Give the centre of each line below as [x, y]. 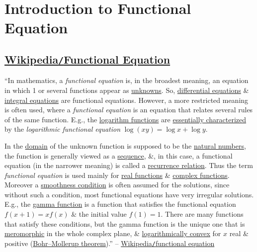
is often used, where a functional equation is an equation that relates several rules [129, 110]
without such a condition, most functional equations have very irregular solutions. [129, 194]
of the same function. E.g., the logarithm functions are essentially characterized [126, 119]
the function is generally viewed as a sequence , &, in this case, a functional [119, 155]
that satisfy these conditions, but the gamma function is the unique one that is [125, 223]
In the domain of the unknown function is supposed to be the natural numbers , [125, 145]
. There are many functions [202, 214]
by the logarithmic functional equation [63, 129]
